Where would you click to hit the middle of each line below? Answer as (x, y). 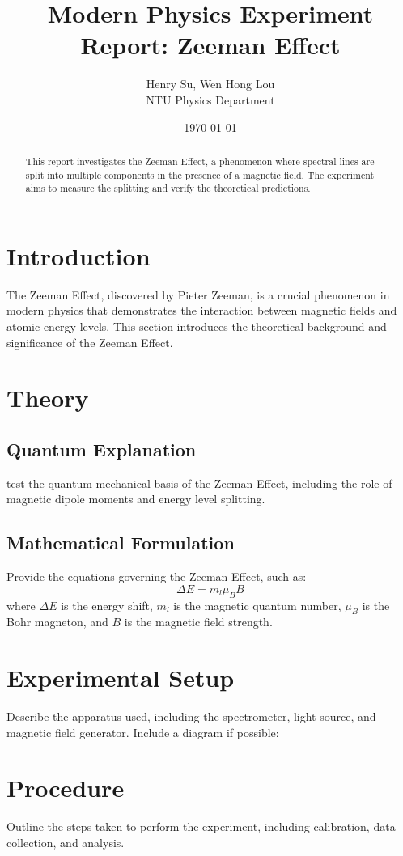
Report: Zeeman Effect (210, 45)
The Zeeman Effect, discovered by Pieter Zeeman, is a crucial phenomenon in (198, 294)
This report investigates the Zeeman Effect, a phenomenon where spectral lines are (200, 161)
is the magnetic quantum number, (257, 605)
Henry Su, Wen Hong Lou (210, 84)
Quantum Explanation (102, 449)
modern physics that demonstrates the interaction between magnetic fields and (202, 310)
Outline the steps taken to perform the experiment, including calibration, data (201, 826)
